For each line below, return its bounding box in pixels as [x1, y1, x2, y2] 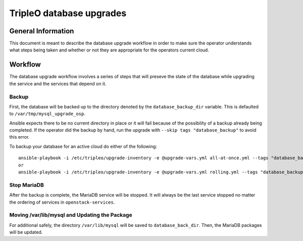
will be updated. [9, 229, 43, 235]
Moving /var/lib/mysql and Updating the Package [9, 212, 132, 219]
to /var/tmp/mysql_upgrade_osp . [9, 111, 85, 117]
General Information [9, 27, 74, 35]
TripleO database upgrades [9, 8, 127, 19]
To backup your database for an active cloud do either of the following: [9, 143, 158, 149]
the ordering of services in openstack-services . [9, 199, 115, 205]
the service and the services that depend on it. [9, 81, 107, 87]
